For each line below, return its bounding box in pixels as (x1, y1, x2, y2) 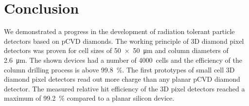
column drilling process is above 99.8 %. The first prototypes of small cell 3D (4, 64, 235, 74)
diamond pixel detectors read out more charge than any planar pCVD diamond (4, 74, 240, 84)
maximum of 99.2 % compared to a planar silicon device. (4, 93, 175, 103)
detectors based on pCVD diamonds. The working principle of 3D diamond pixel (4, 35, 244, 46)
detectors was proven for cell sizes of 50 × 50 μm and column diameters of (4, 45, 229, 55)
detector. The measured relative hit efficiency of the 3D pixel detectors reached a (4, 83, 245, 93)
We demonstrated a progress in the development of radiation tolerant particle (4, 26, 235, 36)
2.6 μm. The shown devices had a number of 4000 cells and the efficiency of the (4, 54, 242, 65)
